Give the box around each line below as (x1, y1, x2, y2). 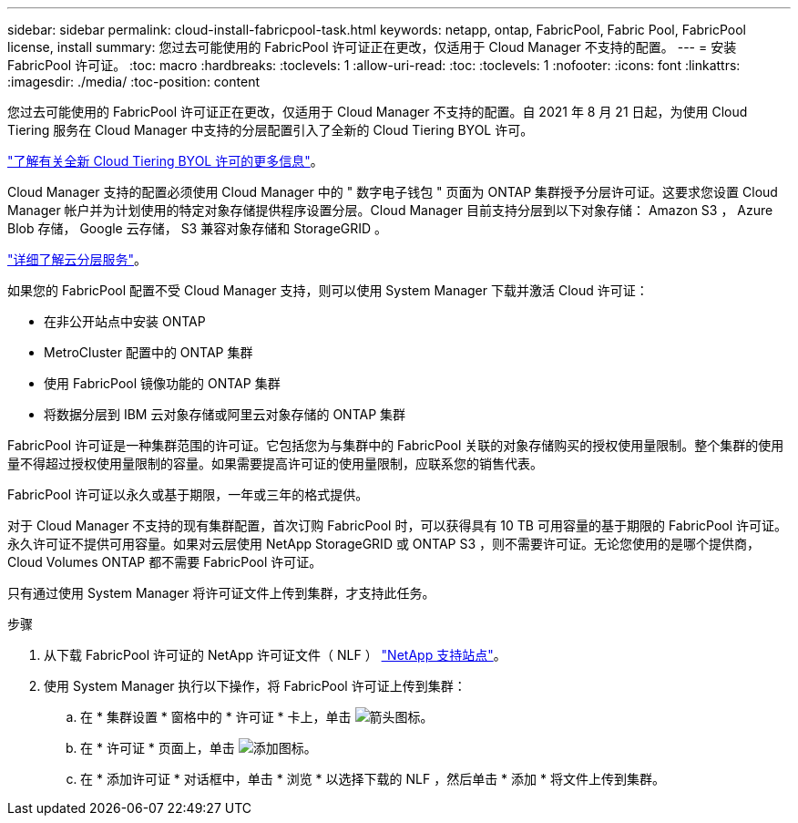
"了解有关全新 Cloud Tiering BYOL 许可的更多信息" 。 (7, 153, 323, 169)
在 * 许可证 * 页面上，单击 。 (80, 740, 317, 756)
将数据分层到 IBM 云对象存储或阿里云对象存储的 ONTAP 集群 (44, 406, 406, 422)
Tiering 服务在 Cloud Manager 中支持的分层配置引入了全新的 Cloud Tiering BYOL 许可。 (7, 122, 534, 138)
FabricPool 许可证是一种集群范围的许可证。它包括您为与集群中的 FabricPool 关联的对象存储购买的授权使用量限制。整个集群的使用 (7, 437, 784, 453)
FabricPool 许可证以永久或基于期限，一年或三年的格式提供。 (7, 487, 369, 502)
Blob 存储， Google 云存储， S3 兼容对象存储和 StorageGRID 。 (7, 221, 388, 236)
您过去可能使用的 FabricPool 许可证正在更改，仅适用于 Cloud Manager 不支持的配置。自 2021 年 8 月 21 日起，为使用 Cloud (7, 104, 748, 119)
